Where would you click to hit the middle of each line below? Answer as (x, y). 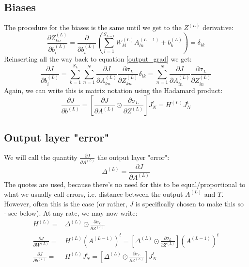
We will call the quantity (41, 157)
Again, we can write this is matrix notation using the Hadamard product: (113, 90)
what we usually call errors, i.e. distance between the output (93, 194)
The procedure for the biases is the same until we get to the (93, 27)
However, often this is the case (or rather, (66, 203)
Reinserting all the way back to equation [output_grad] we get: (98, 59)
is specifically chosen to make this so (189, 203)
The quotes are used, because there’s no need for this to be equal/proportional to (125, 184)
